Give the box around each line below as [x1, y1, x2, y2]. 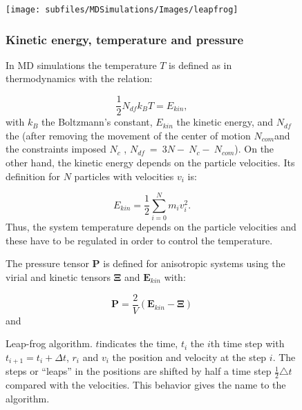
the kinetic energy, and [176, 115, 274, 129]
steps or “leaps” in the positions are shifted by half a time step [6, 364, 272, 378]
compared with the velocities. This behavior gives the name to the [6, 378, 286, 392]
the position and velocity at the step [112, 349, 267, 364]
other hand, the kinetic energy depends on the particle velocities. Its [6, 155, 295, 169]
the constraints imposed [6, 141, 106, 156]
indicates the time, [99, 336, 178, 351]
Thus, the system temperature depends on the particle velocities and [6, 219, 296, 234]
